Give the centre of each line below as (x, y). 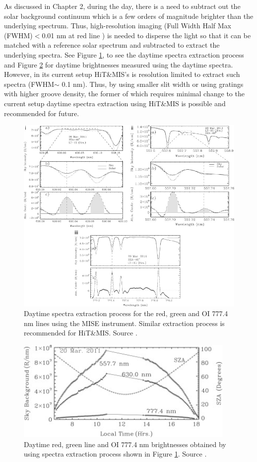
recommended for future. (42, 113)
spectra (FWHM (29, 84)
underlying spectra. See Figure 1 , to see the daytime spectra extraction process (124, 54)
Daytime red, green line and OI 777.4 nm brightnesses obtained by (125, 444)
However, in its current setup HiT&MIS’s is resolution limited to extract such (122, 74)
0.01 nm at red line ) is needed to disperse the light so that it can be (146, 35)
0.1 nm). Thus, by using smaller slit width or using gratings (153, 84)
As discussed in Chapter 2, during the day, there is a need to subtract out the (122, 6)
